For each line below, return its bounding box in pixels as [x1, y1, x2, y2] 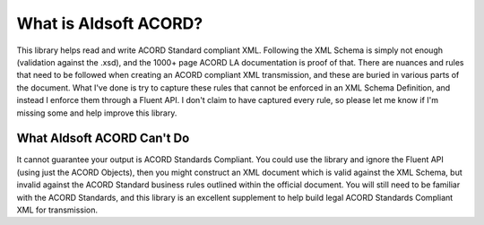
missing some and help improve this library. [16, 108, 177, 118]
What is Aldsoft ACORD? [16, 13, 203, 33]
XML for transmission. [16, 204, 99, 215]
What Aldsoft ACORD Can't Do [16, 131, 190, 146]
